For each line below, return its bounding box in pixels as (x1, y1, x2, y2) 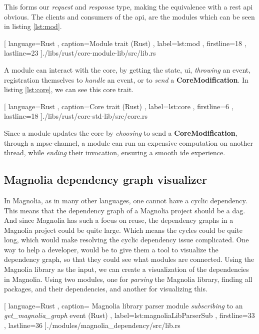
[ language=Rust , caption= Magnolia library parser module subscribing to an (4, 300, 243, 310)
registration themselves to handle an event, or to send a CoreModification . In (4, 74, 248, 85)
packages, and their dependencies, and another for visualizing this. (4, 283, 207, 294)
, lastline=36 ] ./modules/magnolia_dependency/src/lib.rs (4, 320, 180, 330)
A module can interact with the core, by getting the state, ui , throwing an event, (4, 64, 251, 75)
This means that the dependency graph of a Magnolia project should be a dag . (4, 205, 245, 215)
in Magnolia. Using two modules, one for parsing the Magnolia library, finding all (4, 273, 252, 284)
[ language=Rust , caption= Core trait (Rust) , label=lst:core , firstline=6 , (4, 101, 233, 111)
